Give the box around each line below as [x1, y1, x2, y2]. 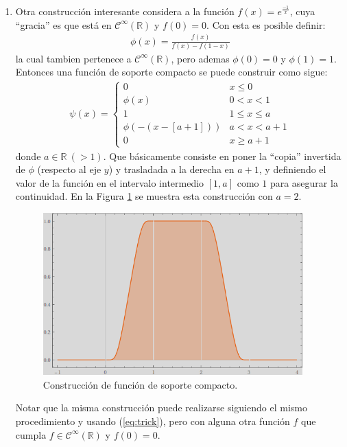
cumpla [15, 427, 47, 442]
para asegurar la [270, 175, 338, 190]
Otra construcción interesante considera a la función [15, 4, 235, 18]
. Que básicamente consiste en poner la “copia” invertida [103, 148, 342, 163]
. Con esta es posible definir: [206, 17, 326, 32]
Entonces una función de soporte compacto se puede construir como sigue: [15, 65, 328, 79]
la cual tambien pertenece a [15, 51, 132, 65]
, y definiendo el [259, 162, 326, 176]
